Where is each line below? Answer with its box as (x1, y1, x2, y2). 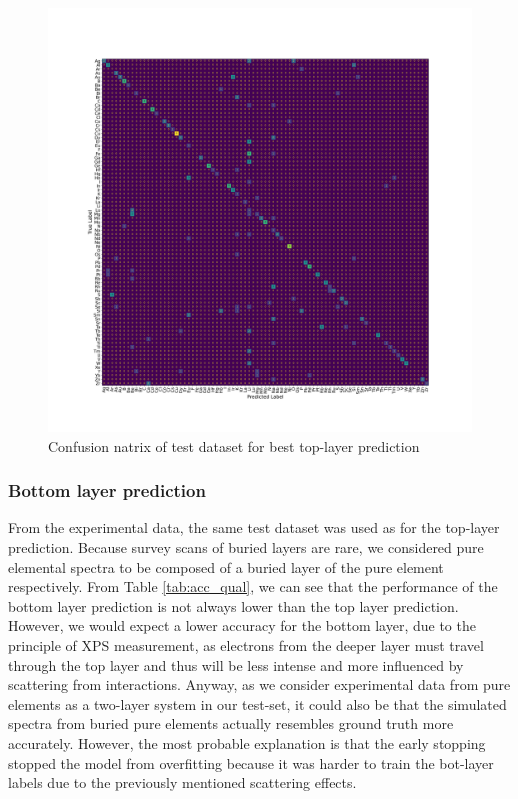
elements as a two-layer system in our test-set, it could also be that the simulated (8, 693, 507, 714)
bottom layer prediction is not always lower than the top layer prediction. (8, 595, 459, 616)
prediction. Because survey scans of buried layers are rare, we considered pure (8, 537, 484, 557)
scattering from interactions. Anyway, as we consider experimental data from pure (8, 674, 511, 695)
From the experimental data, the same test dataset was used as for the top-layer (8, 517, 500, 538)
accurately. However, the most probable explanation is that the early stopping (8, 732, 486, 753)
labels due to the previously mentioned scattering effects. (8, 772, 357, 793)
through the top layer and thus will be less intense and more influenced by (8, 654, 464, 675)
